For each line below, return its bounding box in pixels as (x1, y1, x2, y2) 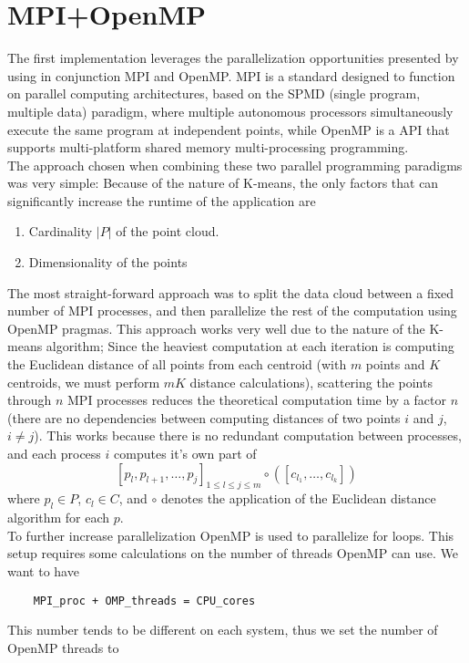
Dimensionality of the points (28, 253, 188, 272)
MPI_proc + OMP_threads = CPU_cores (33, 594, 256, 607)
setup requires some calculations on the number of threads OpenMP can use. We (7, 544, 459, 563)
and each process (7, 444, 101, 462)
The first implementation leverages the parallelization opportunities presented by (7, 48, 459, 67)
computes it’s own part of (114, 444, 257, 462)
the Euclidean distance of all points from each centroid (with (7, 355, 347, 374)
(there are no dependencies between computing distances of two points (7, 408, 401, 427)
